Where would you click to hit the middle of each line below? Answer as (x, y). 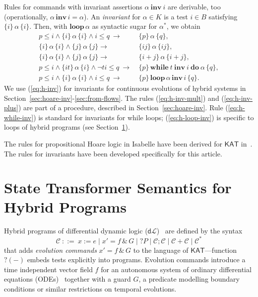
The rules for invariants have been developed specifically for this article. (113, 153)
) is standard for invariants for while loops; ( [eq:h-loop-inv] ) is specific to (144, 117)
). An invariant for (112, 16)
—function (221, 250)
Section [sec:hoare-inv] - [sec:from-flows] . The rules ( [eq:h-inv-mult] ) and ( (114, 98)
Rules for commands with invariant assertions (73, 6)
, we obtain (183, 26)
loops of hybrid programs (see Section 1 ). (67, 127)
